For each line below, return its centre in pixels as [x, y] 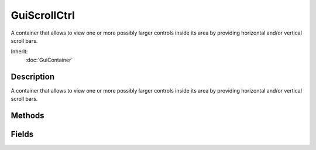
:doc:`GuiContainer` [49, 60]
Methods [28, 115]
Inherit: [19, 52]
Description [33, 76]
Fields [22, 134]
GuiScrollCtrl [43, 15]
